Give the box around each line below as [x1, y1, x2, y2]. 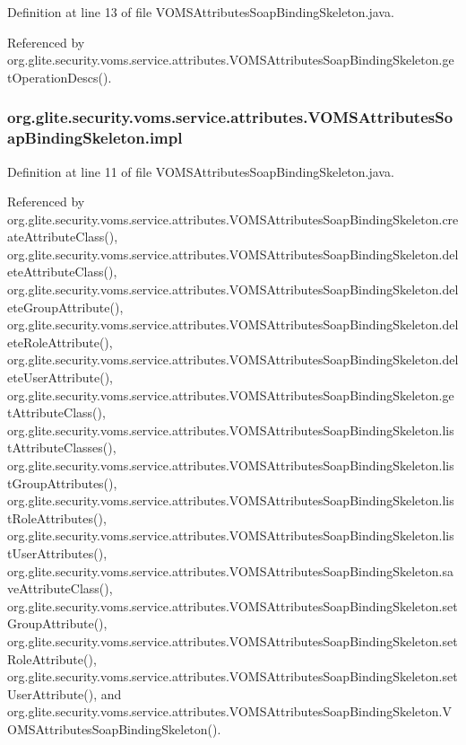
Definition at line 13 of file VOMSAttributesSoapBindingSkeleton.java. [7, 3, 394, 21]
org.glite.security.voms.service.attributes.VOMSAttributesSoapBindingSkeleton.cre [7, 209, 459, 228]
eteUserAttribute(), [7, 368, 113, 387]
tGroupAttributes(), [7, 473, 117, 492]
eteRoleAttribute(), [7, 332, 113, 351]
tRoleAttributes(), [7, 508, 107, 527]
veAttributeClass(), [7, 579, 113, 598]
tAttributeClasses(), [7, 438, 116, 457]
